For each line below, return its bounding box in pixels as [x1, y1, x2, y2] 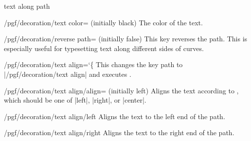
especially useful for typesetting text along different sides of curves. [4, 43, 204, 53]
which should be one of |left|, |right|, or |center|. [4, 95, 146, 105]
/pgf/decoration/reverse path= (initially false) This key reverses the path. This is [4, 34, 248, 44]
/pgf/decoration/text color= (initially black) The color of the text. [4, 17, 203, 27]
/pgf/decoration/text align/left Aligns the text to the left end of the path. [4, 111, 225, 121]
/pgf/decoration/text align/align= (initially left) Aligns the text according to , [4, 85, 239, 95]
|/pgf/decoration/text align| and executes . [4, 69, 131, 79]
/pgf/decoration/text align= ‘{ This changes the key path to [4, 59, 183, 70]
